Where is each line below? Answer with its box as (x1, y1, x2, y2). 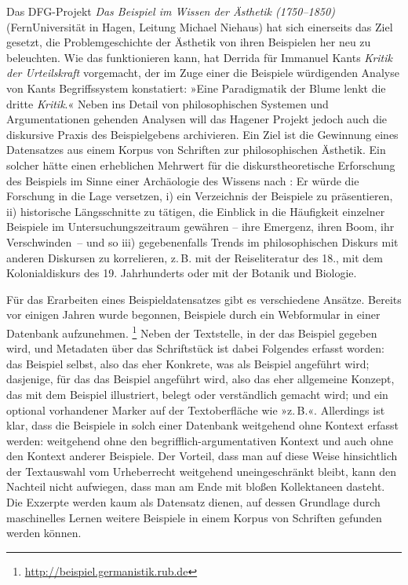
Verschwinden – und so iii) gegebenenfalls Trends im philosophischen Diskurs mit (6, 233, 399, 250)
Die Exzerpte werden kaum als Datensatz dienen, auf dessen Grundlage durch (6, 494, 381, 510)
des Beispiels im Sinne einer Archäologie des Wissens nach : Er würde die (6, 172, 359, 188)
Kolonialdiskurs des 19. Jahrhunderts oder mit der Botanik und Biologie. (6, 265, 357, 281)
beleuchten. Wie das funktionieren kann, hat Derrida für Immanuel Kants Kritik (6, 49, 392, 65)
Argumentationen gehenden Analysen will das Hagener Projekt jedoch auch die (6, 111, 388, 127)
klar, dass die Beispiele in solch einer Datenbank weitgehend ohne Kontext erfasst (6, 417, 399, 433)
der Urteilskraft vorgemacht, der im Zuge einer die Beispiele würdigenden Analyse (6, 64, 399, 81)
